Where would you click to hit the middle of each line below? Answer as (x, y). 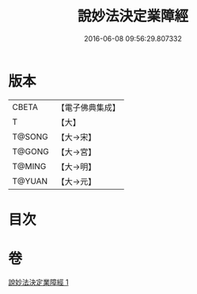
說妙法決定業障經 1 (38, 282)
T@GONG (30, 151)
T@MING (29, 166)
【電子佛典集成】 (88, 107)
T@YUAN (30, 181)
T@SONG (30, 137)
